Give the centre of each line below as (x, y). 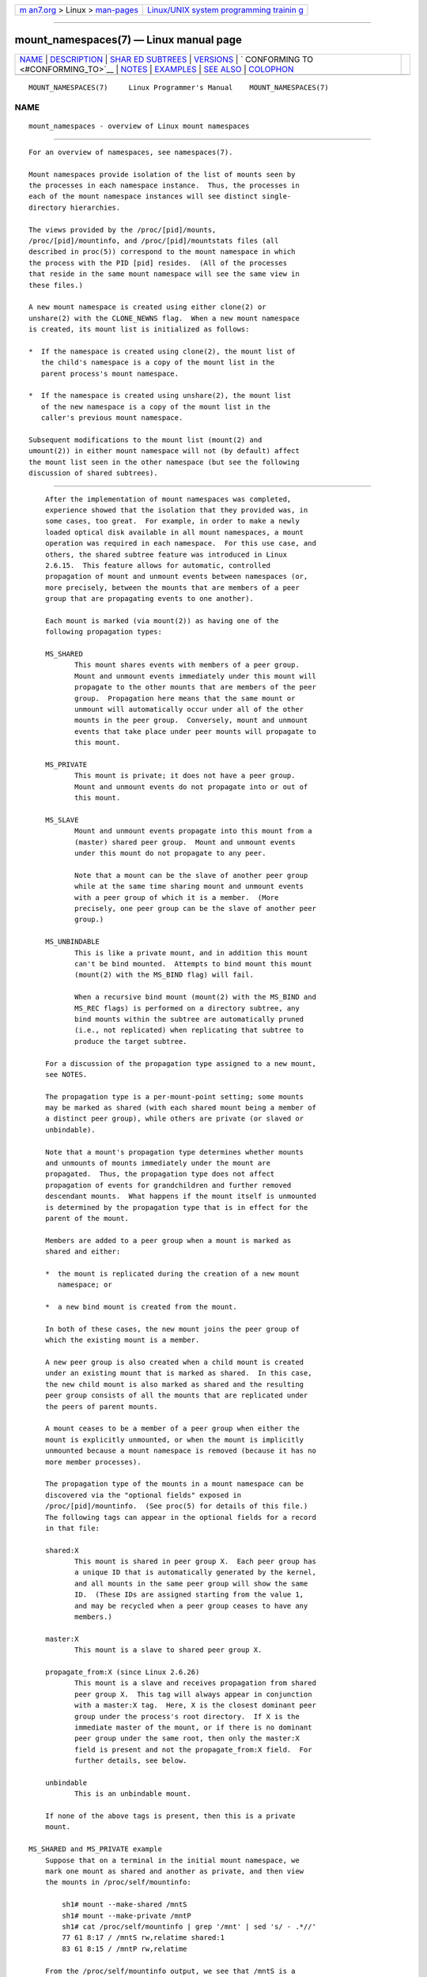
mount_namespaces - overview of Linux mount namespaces (139, 126)
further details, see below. (130, 1761)
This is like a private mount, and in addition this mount (191, 953)
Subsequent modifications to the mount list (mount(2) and (145, 440)
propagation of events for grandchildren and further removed (168, 1185)
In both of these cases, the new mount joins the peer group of (172, 1329)
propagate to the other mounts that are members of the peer (195, 687)
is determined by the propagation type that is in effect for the (176, 1207)
